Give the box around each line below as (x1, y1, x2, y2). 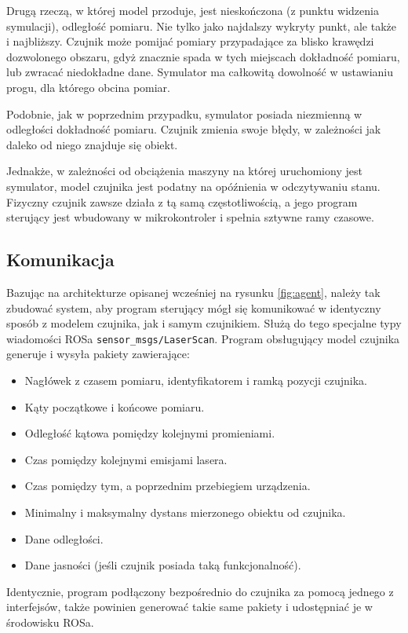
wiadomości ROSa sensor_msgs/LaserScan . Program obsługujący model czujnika (6, 330, 400, 346)
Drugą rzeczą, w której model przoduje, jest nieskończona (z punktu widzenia (6, 2, 379, 18)
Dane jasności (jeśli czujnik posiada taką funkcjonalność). (24, 557, 301, 573)
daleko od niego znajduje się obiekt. (6, 136, 178, 152)
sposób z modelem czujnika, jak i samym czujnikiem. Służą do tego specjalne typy (6, 315, 402, 331)
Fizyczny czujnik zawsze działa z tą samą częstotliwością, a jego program (6, 193, 358, 210)
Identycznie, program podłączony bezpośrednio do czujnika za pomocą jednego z (6, 583, 394, 599)
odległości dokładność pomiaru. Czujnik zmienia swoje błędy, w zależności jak (6, 121, 381, 137)
